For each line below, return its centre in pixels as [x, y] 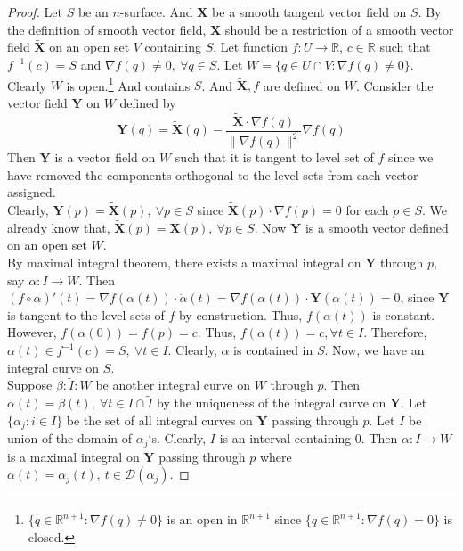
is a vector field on [105, 157]
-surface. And [156, 12]
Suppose [30, 385]
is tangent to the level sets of [86, 314]
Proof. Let [35, 12]
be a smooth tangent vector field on [309, 12]
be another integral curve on [173, 385]
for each [367, 210]
